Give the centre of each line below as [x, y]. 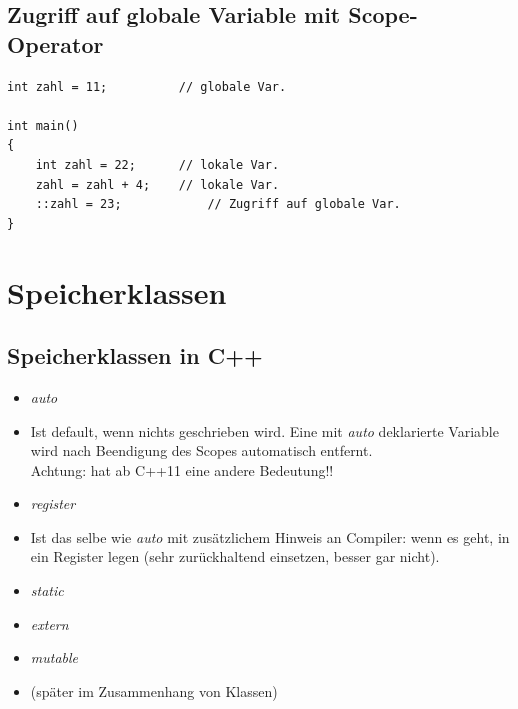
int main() [43, 125]
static [47, 590]
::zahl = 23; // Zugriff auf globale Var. [218, 204]
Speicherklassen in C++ [135, 355]
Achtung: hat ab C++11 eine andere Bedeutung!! [182, 469]
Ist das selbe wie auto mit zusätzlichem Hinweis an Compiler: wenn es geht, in [270, 536]
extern [49, 623]
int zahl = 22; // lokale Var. [157, 164]
